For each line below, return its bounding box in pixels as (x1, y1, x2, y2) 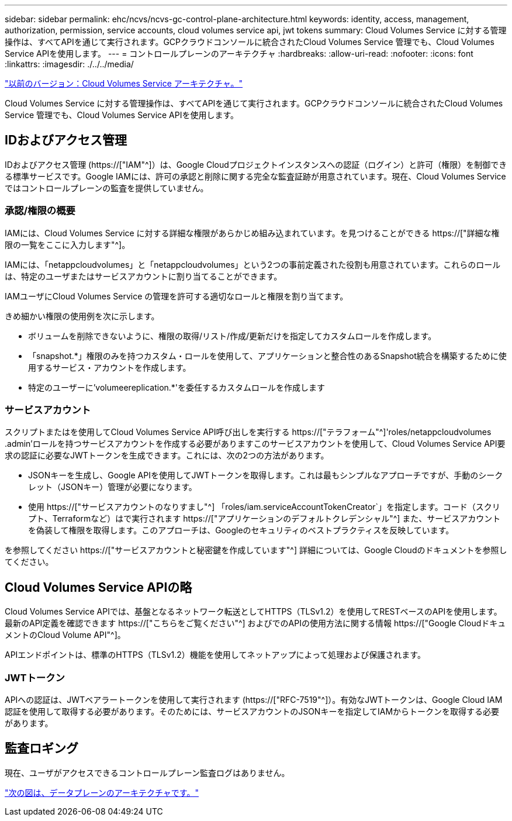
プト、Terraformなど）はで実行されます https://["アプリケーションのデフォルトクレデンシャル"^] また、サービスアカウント (28, 513, 501, 524)
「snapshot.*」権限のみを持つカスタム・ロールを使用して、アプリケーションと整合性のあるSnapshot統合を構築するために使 (28, 350, 507, 361)
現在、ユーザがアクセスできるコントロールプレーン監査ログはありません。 (5, 767, 290, 778)
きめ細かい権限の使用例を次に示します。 (5, 311, 160, 321)
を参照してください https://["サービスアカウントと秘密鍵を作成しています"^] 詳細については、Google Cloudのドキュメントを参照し (5, 545, 507, 556)
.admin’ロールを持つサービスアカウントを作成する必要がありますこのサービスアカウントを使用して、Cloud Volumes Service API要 (5, 439, 506, 449)
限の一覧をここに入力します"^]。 (5, 239, 130, 250)
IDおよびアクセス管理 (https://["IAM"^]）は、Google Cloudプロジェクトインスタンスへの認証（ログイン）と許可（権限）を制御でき (5, 159, 507, 170)
